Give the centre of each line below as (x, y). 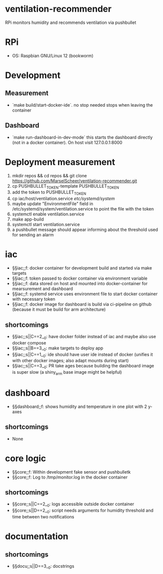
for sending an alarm (33, 235)
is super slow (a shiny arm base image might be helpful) (67, 373)
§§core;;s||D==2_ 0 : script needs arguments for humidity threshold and (83, 511)
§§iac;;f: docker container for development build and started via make (82, 268)
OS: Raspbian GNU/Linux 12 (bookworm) (53, 56)
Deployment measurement (60, 162)
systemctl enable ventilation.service (48, 214)
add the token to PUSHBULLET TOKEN (49, 193)
